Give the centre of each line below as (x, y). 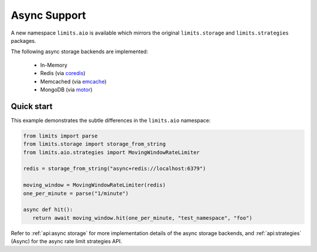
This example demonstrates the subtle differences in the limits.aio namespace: (111, 120)
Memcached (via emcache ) (73, 81)
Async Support (48, 15)
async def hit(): (48, 210)
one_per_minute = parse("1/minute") (76, 193)
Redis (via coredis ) (63, 73)
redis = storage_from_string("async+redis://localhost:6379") (114, 169)
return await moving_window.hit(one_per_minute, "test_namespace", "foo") (142, 218)
